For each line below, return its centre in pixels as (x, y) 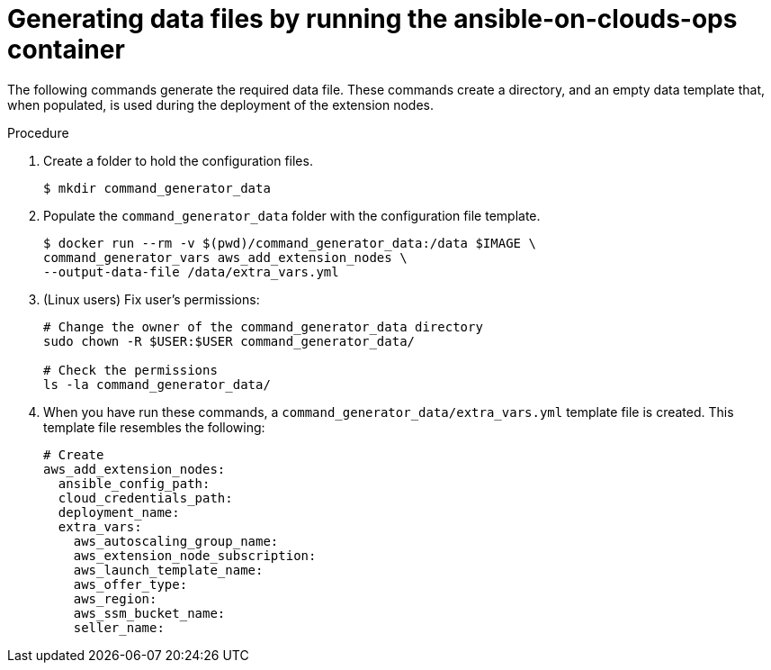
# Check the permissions (130, 370)
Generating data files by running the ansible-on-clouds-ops (372, 19)
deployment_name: (119, 512)
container (66, 50)
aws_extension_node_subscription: (195, 555)
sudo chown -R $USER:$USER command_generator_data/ (229, 341)
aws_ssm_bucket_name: (149, 613)
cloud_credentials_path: (145, 498)
